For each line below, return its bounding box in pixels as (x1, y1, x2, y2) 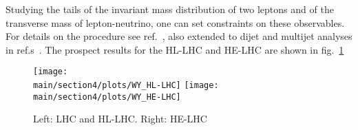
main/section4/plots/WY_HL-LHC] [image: (33, 80, 219, 91)
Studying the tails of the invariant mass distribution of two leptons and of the (6, 2, 334, 16)
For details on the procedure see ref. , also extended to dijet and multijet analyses (6, 29, 352, 43)
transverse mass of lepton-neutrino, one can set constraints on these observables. (6, 15, 345, 30)
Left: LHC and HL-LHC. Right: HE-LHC (33, 111, 207, 126)
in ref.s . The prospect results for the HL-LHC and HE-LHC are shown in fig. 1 (6, 42, 344, 56)
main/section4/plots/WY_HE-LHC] (33, 91, 181, 102)
